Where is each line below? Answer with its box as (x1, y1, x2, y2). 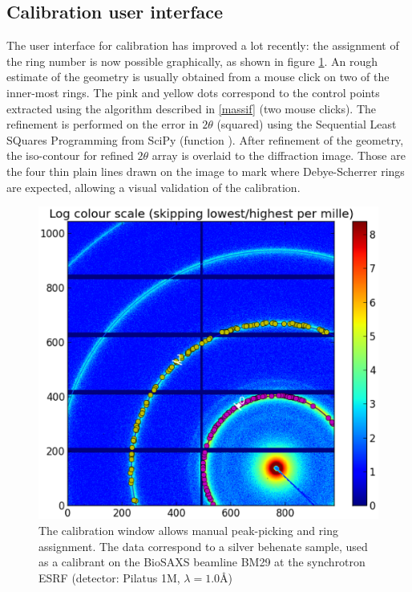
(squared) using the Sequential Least (216, 116, 397, 133)
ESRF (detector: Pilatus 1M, (38, 569, 180, 586)
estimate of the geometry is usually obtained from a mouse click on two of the (6, 68, 390, 85)
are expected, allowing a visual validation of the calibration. (6, 178, 301, 195)
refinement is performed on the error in (6, 116, 199, 133)
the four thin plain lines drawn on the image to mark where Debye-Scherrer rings (6, 162, 405, 179)
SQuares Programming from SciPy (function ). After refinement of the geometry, (6, 131, 404, 148)
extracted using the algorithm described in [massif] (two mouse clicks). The (6, 100, 377, 116)
